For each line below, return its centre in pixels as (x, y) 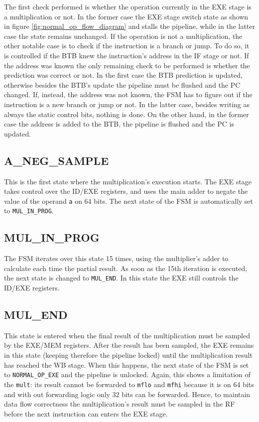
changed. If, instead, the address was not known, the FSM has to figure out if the (128, 94)
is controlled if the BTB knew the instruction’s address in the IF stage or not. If (127, 55)
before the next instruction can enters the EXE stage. (86, 413)
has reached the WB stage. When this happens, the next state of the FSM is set (127, 364)
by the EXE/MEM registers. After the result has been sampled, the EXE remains (129, 345)
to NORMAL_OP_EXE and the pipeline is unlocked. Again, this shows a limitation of (127, 374)
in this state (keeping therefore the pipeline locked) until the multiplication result (128, 355)
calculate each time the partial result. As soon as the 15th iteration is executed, (126, 268)
